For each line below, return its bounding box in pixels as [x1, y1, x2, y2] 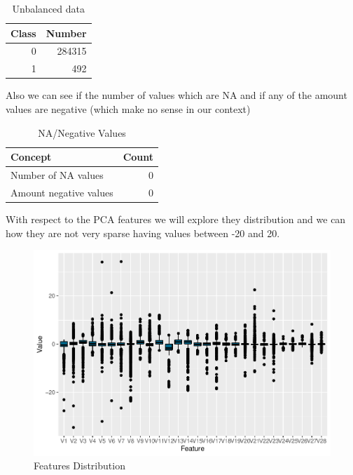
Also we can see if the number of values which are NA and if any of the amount [6, 88, 347, 102]
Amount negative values [11, 185, 113, 199]
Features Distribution [34, 458, 125, 473]
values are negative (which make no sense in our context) [6, 101, 251, 116]
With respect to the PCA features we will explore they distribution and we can [6, 211, 346, 226]
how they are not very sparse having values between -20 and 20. [6, 225, 280, 240]
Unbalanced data [12, 1, 85, 15]
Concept [11, 149, 52, 164]
